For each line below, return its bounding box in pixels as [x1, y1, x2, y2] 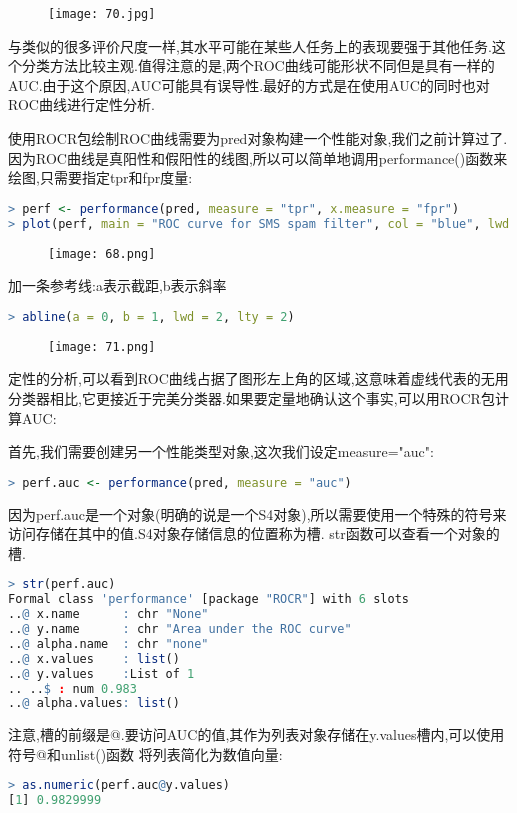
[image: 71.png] [48, 339, 156, 354]
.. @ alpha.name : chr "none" [8, 636, 209, 651]
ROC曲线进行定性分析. [8, 94, 155, 115]
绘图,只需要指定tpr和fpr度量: [8, 167, 193, 188]
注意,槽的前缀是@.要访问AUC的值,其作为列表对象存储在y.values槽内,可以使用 [8, 724, 505, 745]
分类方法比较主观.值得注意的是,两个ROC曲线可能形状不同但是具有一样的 [21, 55, 495, 76]
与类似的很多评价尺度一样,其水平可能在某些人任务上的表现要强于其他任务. [8, 35, 492, 56]
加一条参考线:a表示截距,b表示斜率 [8, 275, 227, 296]
